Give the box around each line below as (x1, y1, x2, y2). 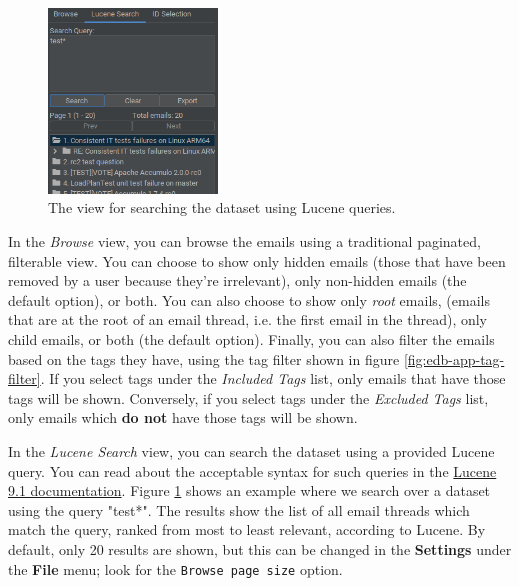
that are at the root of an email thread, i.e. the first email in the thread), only (8, 309, 488, 330)
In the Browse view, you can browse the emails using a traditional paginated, (8, 231, 481, 251)
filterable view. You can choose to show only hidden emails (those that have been (8, 250, 506, 271)
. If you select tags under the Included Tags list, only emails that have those (40, 368, 506, 389)
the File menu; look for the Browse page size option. (8, 558, 343, 579)
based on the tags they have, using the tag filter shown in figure (8, 348, 400, 369)
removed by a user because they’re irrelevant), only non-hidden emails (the (8, 270, 467, 291)
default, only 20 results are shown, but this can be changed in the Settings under (8, 538, 512, 559)
